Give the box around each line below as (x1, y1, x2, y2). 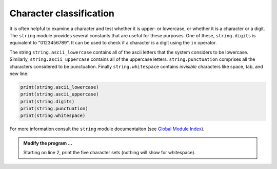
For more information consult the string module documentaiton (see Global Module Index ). (9, 126, 205, 132)
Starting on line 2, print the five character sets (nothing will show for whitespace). (23, 150, 196, 156)
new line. (9, 70, 29, 77)
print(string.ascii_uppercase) (20, 91, 100, 97)
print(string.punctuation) (20, 106, 88, 112)
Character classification (9, 8, 115, 19)
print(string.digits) (20, 99, 75, 104)
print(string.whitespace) (20, 113, 86, 118)
